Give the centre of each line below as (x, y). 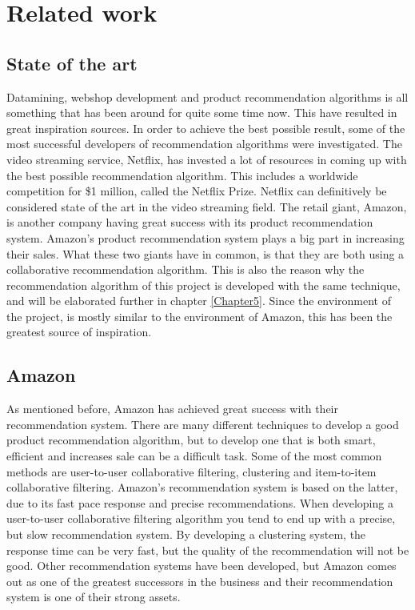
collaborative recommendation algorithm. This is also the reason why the (186, 269)
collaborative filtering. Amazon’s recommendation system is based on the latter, (202, 487)
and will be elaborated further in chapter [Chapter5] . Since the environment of (199, 301)
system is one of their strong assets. (94, 597)
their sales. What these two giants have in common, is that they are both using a (206, 253)
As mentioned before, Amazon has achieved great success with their (173, 409)
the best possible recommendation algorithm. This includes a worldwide (182, 175)
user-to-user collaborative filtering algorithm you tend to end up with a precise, (201, 518)
